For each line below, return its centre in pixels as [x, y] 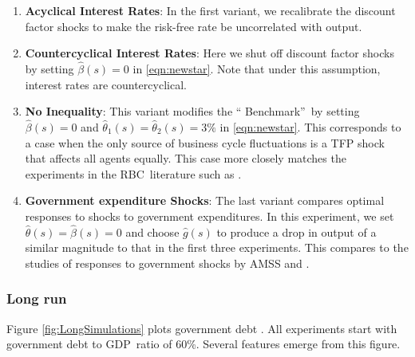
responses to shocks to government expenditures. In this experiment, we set [209, 216]
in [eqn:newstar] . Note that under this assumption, [257, 69]
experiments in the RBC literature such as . [133, 173]
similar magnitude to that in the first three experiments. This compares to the [217, 247]
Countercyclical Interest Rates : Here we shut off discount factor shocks [209, 53]
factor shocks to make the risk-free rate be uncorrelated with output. [194, 26]
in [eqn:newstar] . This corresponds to [310, 127]
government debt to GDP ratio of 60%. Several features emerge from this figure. [204, 344]
